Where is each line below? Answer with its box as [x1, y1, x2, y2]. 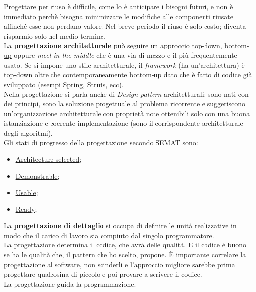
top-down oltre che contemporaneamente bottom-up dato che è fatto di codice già [4, 69, 252, 80]
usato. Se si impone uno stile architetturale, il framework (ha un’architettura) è [4, 59, 245, 70]
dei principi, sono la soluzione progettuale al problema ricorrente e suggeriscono [4, 98, 246, 108]
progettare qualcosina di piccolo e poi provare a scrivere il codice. [4, 269, 202, 279]
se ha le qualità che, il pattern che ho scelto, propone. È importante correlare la [4, 249, 246, 260]
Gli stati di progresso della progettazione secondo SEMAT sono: [4, 137, 198, 147]
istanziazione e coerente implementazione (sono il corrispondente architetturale [4, 118, 243, 128]
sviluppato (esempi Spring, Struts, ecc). [4, 79, 124, 89]
